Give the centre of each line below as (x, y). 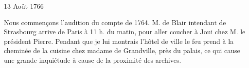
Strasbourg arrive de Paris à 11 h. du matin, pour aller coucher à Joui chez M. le (125, 32)
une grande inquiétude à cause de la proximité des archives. (93, 60)
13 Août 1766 (24, 6)
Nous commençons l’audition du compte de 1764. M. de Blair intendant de (115, 22)
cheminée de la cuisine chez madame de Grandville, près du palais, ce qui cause (122, 50)
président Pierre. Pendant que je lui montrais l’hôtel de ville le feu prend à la (119, 41)
